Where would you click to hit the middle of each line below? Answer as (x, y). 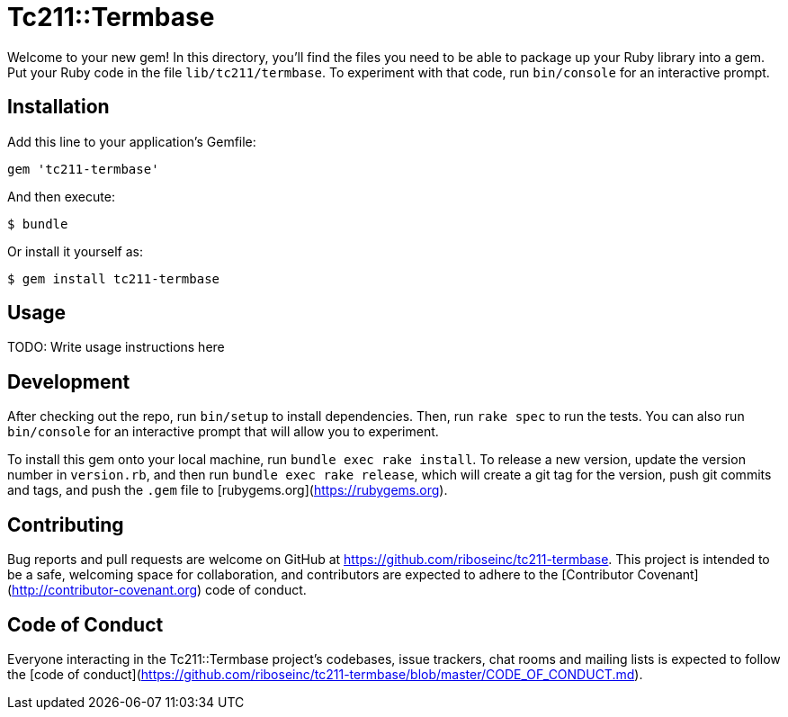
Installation (58, 107)
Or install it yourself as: (75, 251)
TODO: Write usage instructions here (116, 347)
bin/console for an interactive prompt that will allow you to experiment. (223, 432)
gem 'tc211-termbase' (83, 169)
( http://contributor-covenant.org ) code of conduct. (157, 590)
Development (69, 381)
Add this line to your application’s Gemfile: (132, 141)
